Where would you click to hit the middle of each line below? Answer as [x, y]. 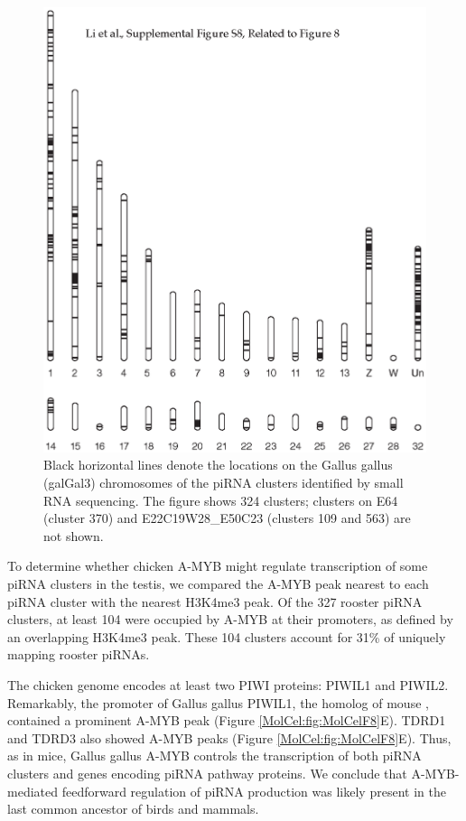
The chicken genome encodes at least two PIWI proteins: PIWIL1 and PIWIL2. [228, 684]
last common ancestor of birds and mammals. [133, 809]
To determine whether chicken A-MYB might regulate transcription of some [218, 566]
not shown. [74, 535]
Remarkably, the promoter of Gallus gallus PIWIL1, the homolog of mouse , [218, 702]
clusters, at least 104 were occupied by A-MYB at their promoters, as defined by [230, 619]
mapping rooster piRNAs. [79, 654]
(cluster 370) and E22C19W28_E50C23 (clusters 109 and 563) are [227, 518]
